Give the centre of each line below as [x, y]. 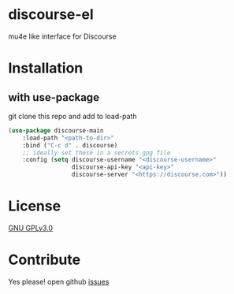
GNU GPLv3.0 [31, 228]
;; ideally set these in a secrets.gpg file [97, 153]
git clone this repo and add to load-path [72, 116]
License [35, 206]
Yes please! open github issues [59, 281]
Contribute [45, 260]
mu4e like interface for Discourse [62, 36]
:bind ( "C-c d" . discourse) [70, 145]
